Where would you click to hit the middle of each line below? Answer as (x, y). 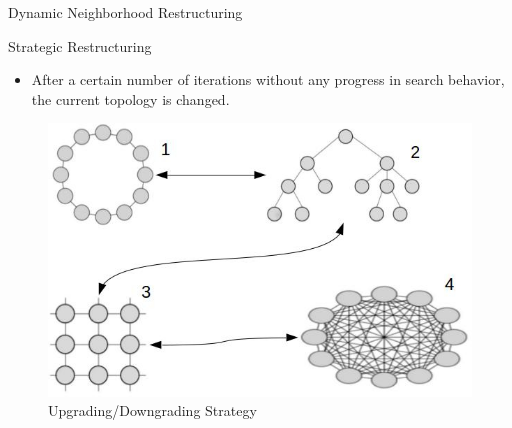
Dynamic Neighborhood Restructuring (125, 12)
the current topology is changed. (130, 98)
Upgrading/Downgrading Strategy (152, 410)
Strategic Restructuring (80, 45)
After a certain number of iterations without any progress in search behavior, (268, 79)
